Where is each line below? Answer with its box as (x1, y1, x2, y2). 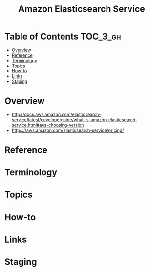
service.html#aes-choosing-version (11, 122, 84, 128)
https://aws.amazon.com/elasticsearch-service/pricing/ (11, 127, 124, 133)
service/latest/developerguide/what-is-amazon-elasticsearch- (11, 116, 138, 123)
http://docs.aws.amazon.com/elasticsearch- (11, 112, 101, 117)
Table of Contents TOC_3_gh (4, 31, 121, 42)
